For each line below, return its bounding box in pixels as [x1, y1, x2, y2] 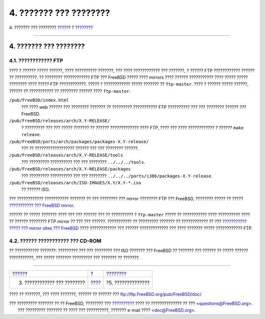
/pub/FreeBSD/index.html [9, 97, 69, 103]
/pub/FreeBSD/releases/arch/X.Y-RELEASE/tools [9, 152, 123, 158]
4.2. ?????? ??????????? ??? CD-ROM [9, 237, 102, 244]
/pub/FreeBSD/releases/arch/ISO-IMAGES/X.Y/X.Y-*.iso [9, 180, 141, 185]
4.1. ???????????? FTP [9, 57, 63, 64]
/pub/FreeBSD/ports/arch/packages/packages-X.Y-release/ [9, 139, 149, 145]
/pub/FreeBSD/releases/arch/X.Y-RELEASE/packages [9, 166, 131, 172]
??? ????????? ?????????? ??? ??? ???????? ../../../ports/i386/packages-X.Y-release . [21, 173, 213, 179]
